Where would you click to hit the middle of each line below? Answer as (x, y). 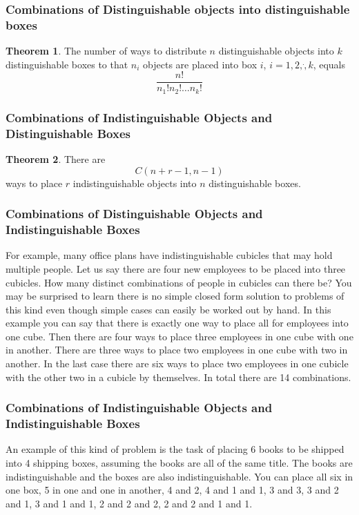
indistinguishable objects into (135, 183)
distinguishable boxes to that (67, 64)
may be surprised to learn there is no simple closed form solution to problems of (175, 296)
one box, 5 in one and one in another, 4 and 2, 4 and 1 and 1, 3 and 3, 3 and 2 (172, 490)
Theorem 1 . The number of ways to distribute (106, 51)
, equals (329, 64)
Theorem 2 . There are (56, 158)
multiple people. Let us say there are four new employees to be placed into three (176, 268)
